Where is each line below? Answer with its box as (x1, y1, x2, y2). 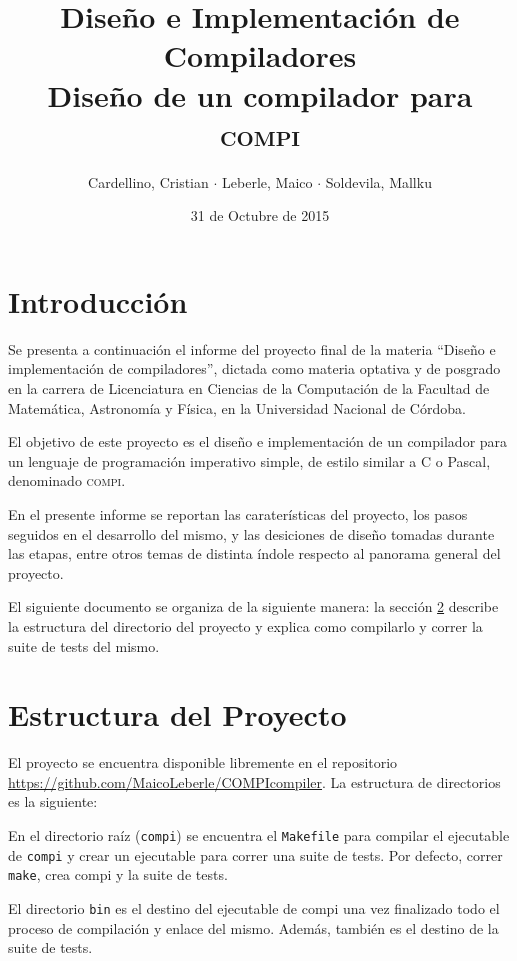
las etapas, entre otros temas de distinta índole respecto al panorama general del (8, 543, 501, 564)
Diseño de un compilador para (47, 74, 473, 115)
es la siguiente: (8, 791, 98, 812)
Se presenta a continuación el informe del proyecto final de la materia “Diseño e (8, 338, 496, 359)
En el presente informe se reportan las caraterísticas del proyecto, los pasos (8, 503, 468, 524)
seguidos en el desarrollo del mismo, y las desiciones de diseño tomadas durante (8, 523, 495, 544)
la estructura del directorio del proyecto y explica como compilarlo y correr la (8, 615, 483, 636)
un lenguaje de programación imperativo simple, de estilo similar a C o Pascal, (8, 450, 491, 471)
